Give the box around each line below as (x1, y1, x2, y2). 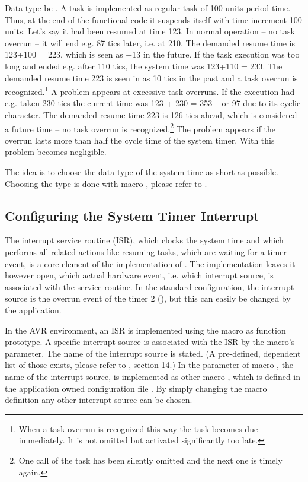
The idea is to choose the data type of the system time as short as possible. (5, 166, 278, 178)
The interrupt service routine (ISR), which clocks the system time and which (5, 234, 284, 246)
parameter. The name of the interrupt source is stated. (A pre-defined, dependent (5, 347, 301, 359)
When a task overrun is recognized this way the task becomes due (18, 422, 258, 435)
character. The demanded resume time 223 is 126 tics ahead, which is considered (5, 109, 297, 120)
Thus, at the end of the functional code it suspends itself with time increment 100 (5, 13, 302, 26)
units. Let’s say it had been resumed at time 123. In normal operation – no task (5, 25, 295, 37)
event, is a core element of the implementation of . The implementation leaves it (5, 257, 296, 269)
